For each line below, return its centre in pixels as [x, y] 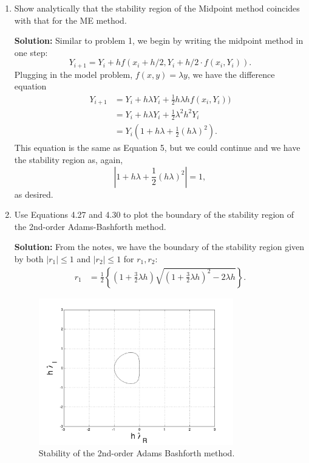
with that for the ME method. [70, 20]
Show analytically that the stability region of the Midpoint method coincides [157, 8]
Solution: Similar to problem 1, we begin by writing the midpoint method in [159, 40]
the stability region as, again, [69, 159]
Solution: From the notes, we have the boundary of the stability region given [159, 247]
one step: [31, 52]
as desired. [34, 194]
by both [29, 258]
